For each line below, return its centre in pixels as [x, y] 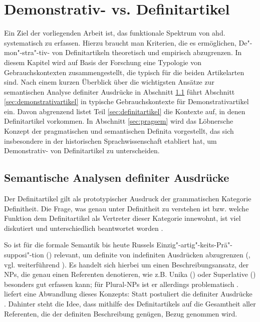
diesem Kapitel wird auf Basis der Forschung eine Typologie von [103, 62]
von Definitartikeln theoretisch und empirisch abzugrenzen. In [147, 52]
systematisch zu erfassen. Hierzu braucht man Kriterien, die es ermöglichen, [120, 42]
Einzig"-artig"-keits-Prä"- [194, 245]
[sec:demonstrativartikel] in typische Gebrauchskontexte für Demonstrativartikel [126, 101]
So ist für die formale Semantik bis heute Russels [79, 245]
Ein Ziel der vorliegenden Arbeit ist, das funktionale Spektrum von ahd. [115, 33]
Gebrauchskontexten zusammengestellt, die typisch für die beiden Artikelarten [124, 72]
